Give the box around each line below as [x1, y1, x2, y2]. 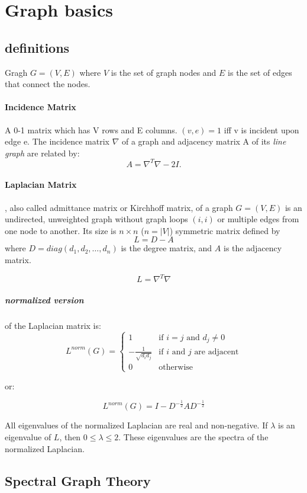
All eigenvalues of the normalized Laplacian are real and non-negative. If [5, 419, 268, 431]
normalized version [5, 293, 84, 306]
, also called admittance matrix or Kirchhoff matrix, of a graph [5, 201, 233, 213]
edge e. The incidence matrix [5, 135, 109, 148]
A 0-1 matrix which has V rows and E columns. [5, 123, 177, 136]
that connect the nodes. [5, 78, 91, 90]
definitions [5, 38, 70, 56]
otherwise [159, 363, 193, 372]
